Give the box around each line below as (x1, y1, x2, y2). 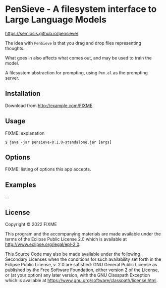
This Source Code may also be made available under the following (5, 251, 140, 257)
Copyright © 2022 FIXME (5, 222, 57, 227)
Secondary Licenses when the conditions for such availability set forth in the (5, 256, 162, 262)
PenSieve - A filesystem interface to (5, 3, 157, 15)
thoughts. (5, 45, 25, 51)
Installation (5, 89, 41, 98)
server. (5, 75, 20, 81)
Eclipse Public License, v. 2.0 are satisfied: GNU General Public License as (5, 262, 157, 267)
